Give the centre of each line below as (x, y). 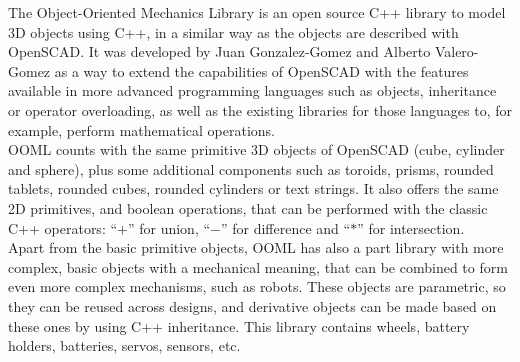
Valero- (456, 51)
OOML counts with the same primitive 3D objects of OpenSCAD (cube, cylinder (256, 149)
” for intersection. (411, 227)
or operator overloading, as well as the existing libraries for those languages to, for (260, 109)
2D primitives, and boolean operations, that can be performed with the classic (248, 207)
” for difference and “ (285, 227)
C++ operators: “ (63, 227)
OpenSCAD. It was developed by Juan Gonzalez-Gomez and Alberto (219, 51)
